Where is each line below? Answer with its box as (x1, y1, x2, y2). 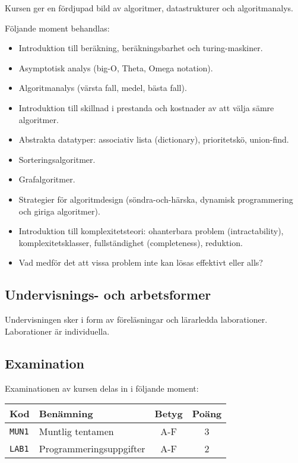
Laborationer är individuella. (5, 325, 110, 337)
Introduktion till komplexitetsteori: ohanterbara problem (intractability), (18, 225, 284, 237)
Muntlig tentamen (39, 424, 114, 439)
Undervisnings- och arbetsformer (5, 285, 211, 304)
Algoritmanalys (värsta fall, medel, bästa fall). (18, 81, 187, 94)
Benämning (39, 407, 93, 421)
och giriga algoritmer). (18, 204, 100, 217)
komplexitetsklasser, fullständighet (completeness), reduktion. (18, 236, 243, 248)
